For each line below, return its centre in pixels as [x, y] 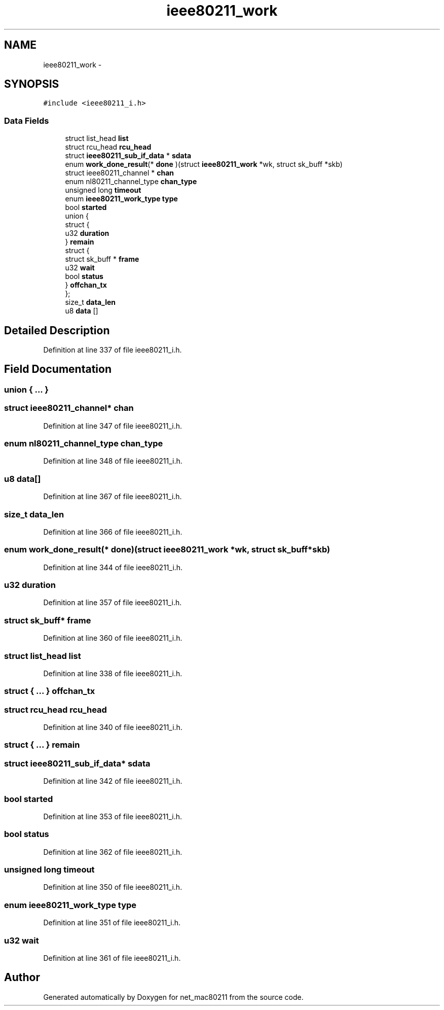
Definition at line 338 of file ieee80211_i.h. [113, 673]
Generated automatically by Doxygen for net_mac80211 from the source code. [173, 997]
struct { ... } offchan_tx [50, 691]
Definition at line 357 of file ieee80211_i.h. [113, 603]
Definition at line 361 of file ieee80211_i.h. [112, 958]
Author [22, 978]
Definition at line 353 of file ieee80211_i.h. [113, 816]
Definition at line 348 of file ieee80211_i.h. [113, 461]
